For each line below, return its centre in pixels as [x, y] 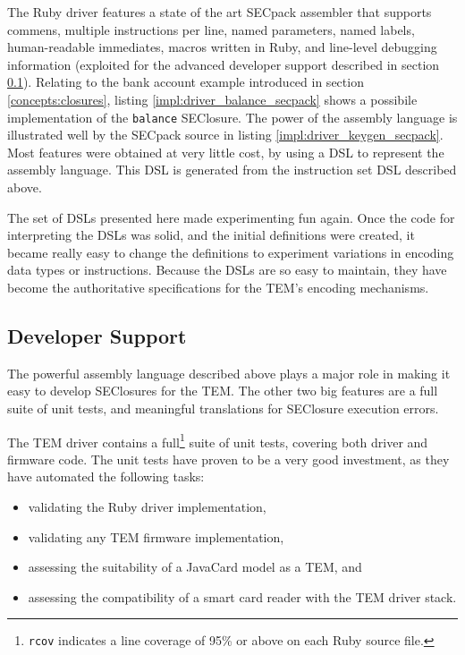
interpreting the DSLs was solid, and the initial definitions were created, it [211, 235]
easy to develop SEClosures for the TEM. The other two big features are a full [223, 391]
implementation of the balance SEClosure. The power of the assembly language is [232, 117]
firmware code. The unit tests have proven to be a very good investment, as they [228, 459]
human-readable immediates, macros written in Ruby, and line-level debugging [222, 47]
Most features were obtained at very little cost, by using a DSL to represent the [226, 152]
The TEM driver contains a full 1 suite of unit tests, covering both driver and [218, 440]
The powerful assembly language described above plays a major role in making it [229, 373]
